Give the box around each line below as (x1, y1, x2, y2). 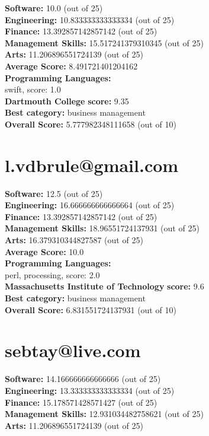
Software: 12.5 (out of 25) (5, 187, 103, 199)
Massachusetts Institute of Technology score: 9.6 (5, 280, 204, 292)
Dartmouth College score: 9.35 (5, 94, 129, 107)
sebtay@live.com (5, 338, 141, 362)
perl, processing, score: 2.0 (5, 268, 100, 281)
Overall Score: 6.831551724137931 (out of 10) (5, 303, 176, 316)
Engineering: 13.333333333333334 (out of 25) (5, 384, 175, 396)
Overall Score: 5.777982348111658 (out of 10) (5, 117, 176, 130)
